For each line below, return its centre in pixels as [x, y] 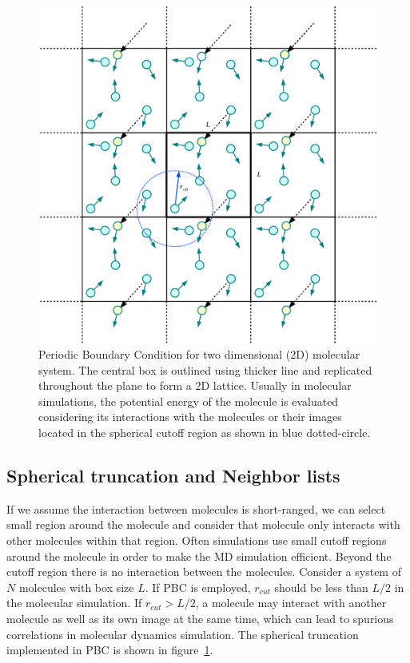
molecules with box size [76, 587]
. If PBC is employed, [198, 587]
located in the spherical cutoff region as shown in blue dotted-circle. [205, 433]
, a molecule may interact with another [291, 603]
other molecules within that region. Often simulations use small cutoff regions [197, 540]
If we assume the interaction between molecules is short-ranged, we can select [196, 508]
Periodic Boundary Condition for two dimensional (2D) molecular [199, 354]
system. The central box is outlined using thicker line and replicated [205, 369]
